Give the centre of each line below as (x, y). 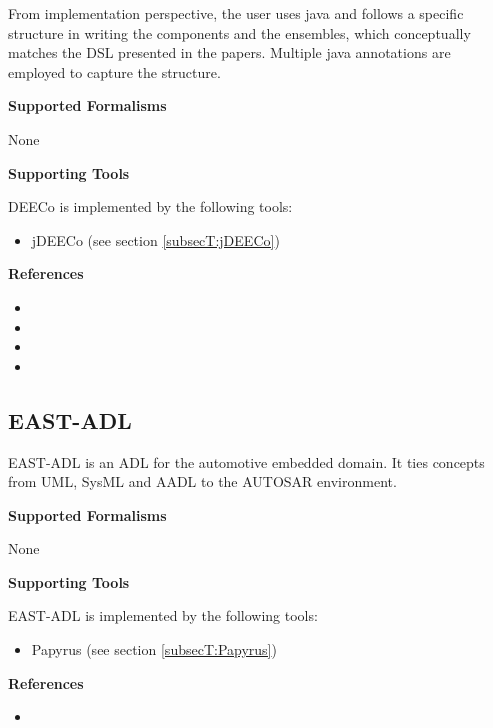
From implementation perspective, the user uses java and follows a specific (236, 13)
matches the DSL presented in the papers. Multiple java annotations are (229, 52)
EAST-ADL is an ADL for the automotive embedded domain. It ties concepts (246, 461)
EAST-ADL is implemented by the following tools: (163, 615)
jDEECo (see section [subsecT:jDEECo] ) (155, 239)
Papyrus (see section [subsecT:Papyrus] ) (154, 649)
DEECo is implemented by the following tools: (150, 206)
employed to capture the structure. (114, 71)
